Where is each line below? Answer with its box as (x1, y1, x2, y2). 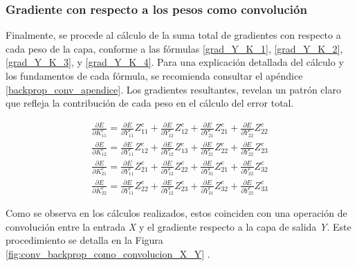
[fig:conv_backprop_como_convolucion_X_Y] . (6, 246, 210, 260)
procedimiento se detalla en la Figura (6, 233, 163, 247)
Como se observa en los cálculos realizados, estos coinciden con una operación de (6, 206, 347, 220)
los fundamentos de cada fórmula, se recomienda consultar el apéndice (6, 69, 303, 82)
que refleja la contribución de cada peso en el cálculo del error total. (6, 96, 294, 110)
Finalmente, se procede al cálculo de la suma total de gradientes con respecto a (6, 28, 341, 42)
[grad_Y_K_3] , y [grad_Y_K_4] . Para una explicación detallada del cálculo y (6, 55, 344, 69)
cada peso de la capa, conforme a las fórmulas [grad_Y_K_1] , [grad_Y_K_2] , (6, 41, 343, 55)
